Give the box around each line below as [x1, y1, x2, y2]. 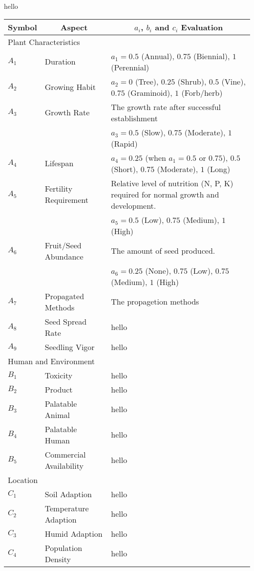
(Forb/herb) [181, 87, 223, 98]
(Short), [111, 163, 138, 175]
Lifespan [44, 157, 74, 169]
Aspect [60, 21, 88, 33]
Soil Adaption [44, 488, 92, 500]
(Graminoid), [127, 87, 172, 98]
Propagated [44, 290, 85, 302]
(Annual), [141, 50, 174, 62]
